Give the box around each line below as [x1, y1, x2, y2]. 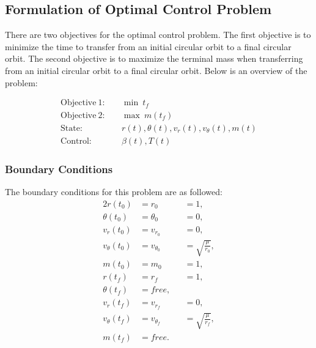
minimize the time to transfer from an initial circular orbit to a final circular [5, 40, 292, 53]
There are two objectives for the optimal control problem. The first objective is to [5, 28, 311, 41]
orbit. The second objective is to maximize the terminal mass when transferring [5, 52, 303, 65]
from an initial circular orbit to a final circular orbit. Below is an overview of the [5, 64, 307, 76]
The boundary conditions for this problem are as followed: [5, 185, 222, 198]
